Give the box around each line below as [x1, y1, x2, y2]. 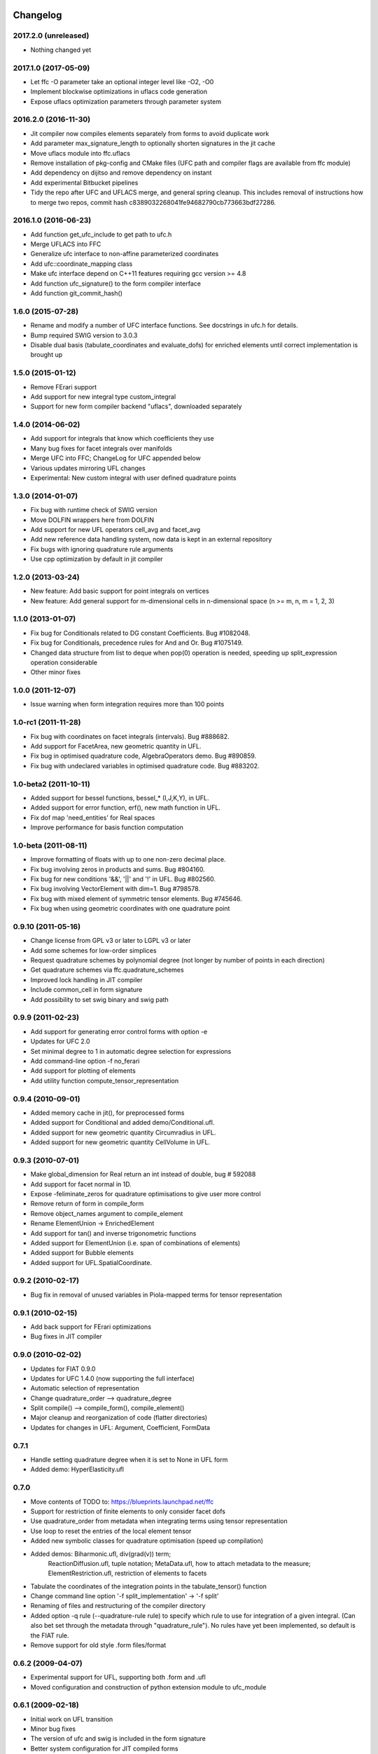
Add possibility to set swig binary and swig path [30, 995, 169, 1003]
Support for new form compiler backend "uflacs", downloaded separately [30, 402, 242, 410]
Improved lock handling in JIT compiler [30, 975, 143, 984]
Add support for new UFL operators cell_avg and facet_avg [30, 525, 201, 533]
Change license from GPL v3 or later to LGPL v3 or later [30, 937, 191, 945]
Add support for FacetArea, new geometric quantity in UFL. [30, 742, 202, 750]
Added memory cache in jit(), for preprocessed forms [30, 1109, 185, 1117]
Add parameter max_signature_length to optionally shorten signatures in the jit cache [30, 139, 276, 147]
